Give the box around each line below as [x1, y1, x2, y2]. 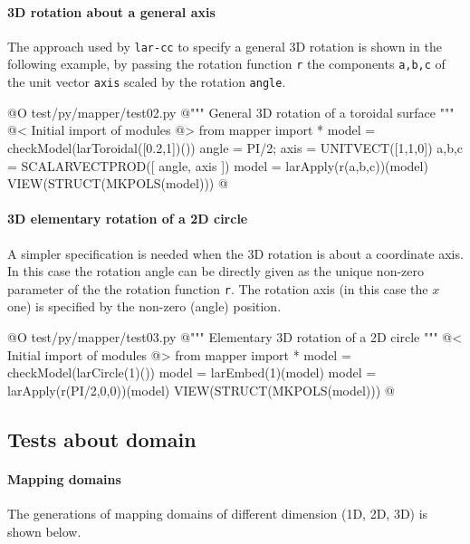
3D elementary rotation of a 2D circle [7, 209, 248, 228]
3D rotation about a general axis [7, 2, 216, 21]
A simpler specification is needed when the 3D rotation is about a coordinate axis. [7, 243, 464, 262]
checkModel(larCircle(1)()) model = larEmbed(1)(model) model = [7, 363, 377, 382]
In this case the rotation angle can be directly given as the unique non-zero [7, 262, 424, 281]
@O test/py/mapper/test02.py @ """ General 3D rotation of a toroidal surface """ [7, 102, 455, 121]
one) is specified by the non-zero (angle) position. [7, 297, 282, 316]
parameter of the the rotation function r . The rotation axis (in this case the [7, 279, 428, 298]
